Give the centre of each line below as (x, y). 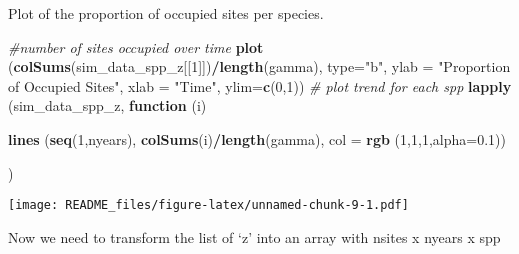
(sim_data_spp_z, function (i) (107, 105)
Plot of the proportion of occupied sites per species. (166, 13)
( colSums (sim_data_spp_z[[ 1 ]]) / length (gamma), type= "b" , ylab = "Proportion (259, 66)
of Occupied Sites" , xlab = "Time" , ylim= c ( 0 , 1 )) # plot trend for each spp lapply (260, 85)
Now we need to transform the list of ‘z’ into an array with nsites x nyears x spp (254, 236)
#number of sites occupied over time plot (136, 46)
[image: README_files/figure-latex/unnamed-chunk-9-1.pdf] (208, 205)
